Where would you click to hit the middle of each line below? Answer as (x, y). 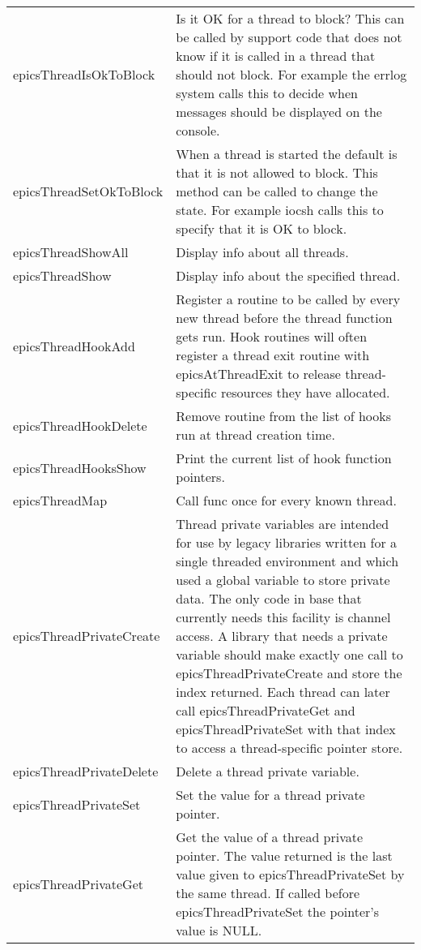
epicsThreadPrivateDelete (86, 771)
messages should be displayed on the (279, 112)
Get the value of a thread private (270, 837)
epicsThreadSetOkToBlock (88, 191)
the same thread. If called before (268, 893)
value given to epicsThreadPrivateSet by (290, 874)
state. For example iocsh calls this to (280, 210)
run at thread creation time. (255, 434)
